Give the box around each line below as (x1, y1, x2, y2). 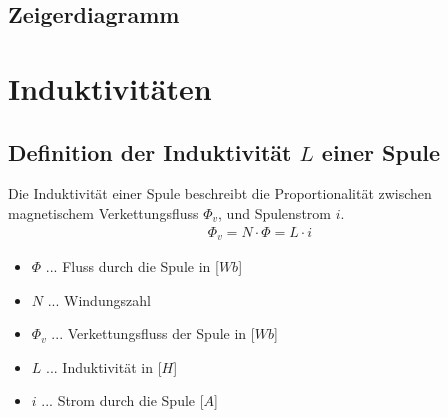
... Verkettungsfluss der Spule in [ (51, 323, 255, 344)
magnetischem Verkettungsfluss (8, 202, 199, 223)
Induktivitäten (8, 67, 212, 108)
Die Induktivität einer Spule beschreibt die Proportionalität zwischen (8, 183, 432, 204)
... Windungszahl (47, 289, 151, 310)
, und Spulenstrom (218, 202, 331, 223)
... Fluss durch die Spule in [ (45, 256, 219, 277)
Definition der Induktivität (8, 136, 292, 167)
